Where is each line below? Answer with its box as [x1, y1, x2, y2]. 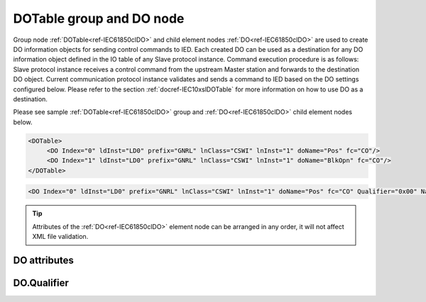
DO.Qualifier [13, 277, 69, 289]
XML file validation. [32, 233, 89, 241]
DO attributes [13, 254, 75, 266]
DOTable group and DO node [13, 11, 185, 26]
